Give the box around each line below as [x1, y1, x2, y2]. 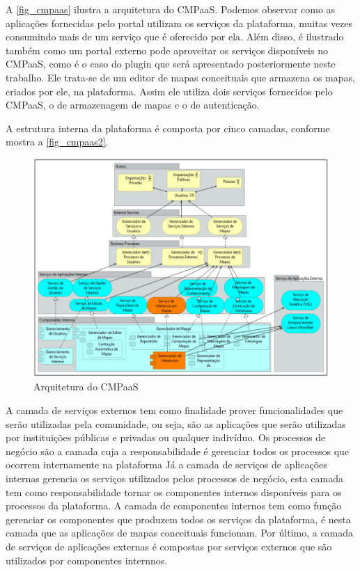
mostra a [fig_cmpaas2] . [6, 134, 109, 149]
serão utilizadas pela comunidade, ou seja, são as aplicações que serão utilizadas [6, 416, 346, 431]
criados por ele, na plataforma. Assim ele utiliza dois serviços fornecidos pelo [6, 84, 333, 98]
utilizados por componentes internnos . [6, 553, 168, 567]
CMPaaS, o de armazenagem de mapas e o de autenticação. [6, 97, 260, 112]
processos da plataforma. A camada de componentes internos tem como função [6, 498, 342, 513]
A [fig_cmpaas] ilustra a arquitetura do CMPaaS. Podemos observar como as [6, 2, 336, 16]
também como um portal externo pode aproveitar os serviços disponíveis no [6, 42, 328, 57]
